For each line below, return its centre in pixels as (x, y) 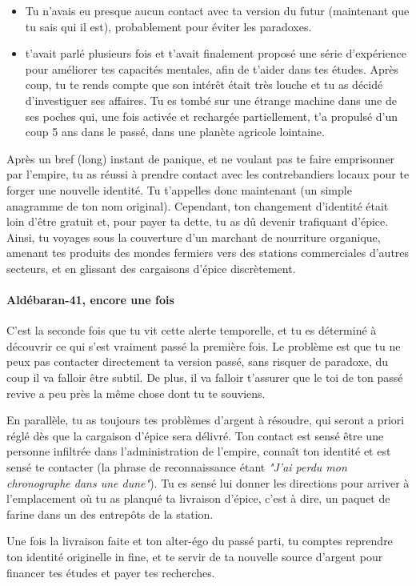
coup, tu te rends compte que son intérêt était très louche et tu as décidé (204, 84)
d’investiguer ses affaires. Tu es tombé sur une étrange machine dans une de (211, 100)
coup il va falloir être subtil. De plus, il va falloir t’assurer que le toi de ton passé (205, 377)
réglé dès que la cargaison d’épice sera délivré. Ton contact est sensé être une (195, 435)
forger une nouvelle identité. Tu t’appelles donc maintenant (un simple (179, 189)
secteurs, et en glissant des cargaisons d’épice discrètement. (151, 268)
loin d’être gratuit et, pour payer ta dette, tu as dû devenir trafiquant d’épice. (198, 221)
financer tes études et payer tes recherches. (111, 572)
